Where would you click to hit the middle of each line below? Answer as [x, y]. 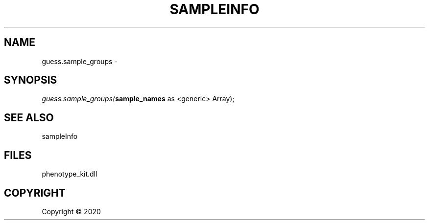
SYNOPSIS [31, 80]
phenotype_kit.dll [70, 174]
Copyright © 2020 [71, 211]
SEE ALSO [29, 117]
